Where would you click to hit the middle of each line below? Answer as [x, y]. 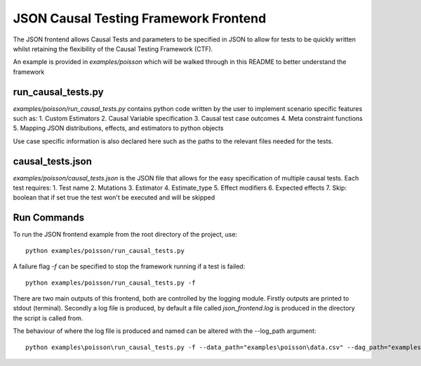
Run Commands [48, 218]
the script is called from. [48, 318]
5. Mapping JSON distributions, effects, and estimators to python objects [118, 128]
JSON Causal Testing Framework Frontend [140, 18]
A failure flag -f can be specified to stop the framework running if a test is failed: [129, 266]
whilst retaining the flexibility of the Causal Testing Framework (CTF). [113, 48]
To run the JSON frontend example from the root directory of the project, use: [125, 235]
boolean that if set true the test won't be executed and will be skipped [114, 197]
